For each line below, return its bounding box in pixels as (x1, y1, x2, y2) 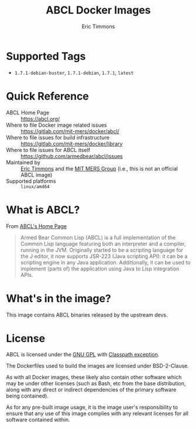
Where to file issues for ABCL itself (6, 146, 91, 153)
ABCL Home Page (6, 109, 50, 116)
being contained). (6, 392, 49, 399)
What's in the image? (6, 291, 111, 305)
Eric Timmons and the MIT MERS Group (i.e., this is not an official (20, 165, 178, 172)
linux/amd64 (20, 184, 50, 189)
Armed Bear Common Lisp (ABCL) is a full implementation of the (20, 234, 176, 241)
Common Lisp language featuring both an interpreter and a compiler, (20, 240, 186, 247)
